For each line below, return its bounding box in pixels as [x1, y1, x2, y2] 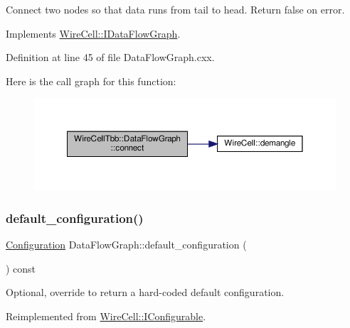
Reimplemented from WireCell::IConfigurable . [6, 308, 206, 323]
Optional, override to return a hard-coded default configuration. [6, 285, 285, 300]
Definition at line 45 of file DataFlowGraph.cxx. [6, 50, 215, 65]
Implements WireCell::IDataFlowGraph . [6, 26, 181, 40]
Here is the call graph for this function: [6, 73, 176, 88]
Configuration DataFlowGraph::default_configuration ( [6, 237, 247, 252]
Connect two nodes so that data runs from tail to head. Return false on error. [6, 2, 345, 16]
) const [6, 261, 36, 275]
